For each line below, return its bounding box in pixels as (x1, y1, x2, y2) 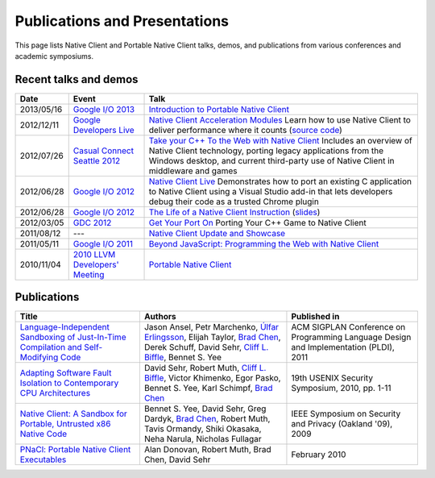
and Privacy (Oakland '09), (291, 418, 393, 430)
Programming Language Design (291, 331, 412, 343)
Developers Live (72, 124, 135, 135)
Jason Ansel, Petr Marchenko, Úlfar (143, 322, 280, 333)
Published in (291, 311, 340, 322)
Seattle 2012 (72, 155, 121, 166)
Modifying (19, 351, 59, 363)
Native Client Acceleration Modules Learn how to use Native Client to (148, 114, 411, 125)
